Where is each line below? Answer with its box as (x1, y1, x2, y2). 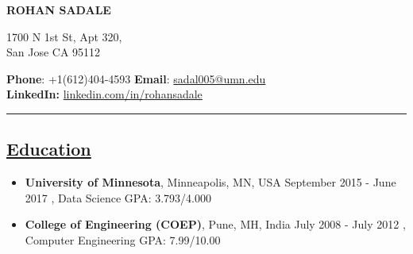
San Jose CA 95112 (6, 44, 101, 60)
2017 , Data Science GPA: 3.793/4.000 (25, 189, 212, 206)
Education (6, 137, 91, 161)
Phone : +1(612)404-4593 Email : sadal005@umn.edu (6, 70, 266, 87)
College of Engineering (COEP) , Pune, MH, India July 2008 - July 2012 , (25, 216, 406, 233)
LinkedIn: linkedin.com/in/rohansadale (6, 86, 203, 102)
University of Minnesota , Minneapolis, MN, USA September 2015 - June (25, 174, 396, 190)
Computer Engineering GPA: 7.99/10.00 (25, 231, 221, 248)
